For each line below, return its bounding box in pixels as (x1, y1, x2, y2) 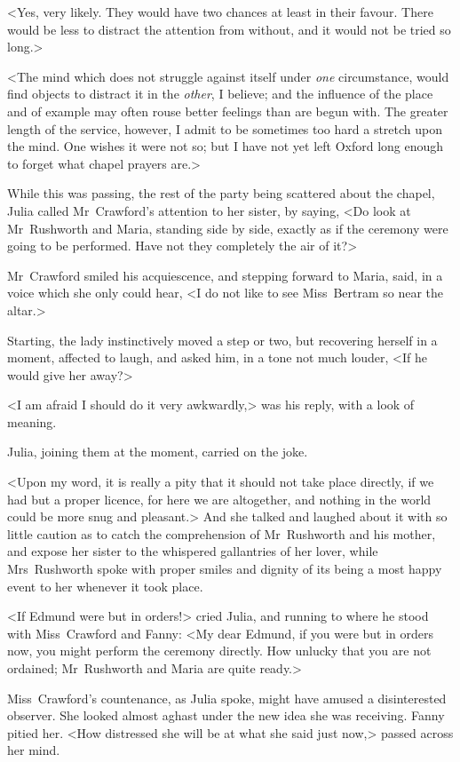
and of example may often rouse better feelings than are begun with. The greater (7, 101, 448, 120)
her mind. (7, 741, 60, 759)
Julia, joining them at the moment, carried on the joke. (7, 442, 308, 461)
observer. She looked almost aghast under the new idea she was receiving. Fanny (7, 706, 445, 725)
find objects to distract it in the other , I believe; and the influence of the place (7, 84, 433, 103)
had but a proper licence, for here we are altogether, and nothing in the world (7, 489, 432, 508)
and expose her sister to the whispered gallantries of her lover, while (7, 542, 378, 560)
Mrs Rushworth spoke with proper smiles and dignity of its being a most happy (7, 560, 442, 578)
